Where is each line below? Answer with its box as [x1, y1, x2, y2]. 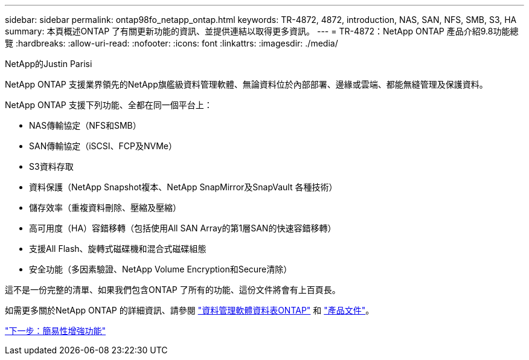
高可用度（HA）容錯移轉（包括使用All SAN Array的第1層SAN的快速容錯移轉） [29, 223, 336, 233]
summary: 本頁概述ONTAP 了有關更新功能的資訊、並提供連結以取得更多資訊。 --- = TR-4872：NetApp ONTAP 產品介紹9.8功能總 [5, 26, 519, 36]
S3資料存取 [29, 161, 74, 172]
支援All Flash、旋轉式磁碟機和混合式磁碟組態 [29, 243, 207, 254]
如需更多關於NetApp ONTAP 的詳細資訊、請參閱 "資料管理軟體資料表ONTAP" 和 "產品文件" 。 [5, 305, 374, 315]
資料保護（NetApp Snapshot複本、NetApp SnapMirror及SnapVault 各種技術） [29, 182, 338, 192]
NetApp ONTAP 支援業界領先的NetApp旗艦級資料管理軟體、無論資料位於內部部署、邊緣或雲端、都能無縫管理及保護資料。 [5, 79, 488, 89]
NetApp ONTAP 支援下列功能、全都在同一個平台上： [5, 100, 213, 110]
